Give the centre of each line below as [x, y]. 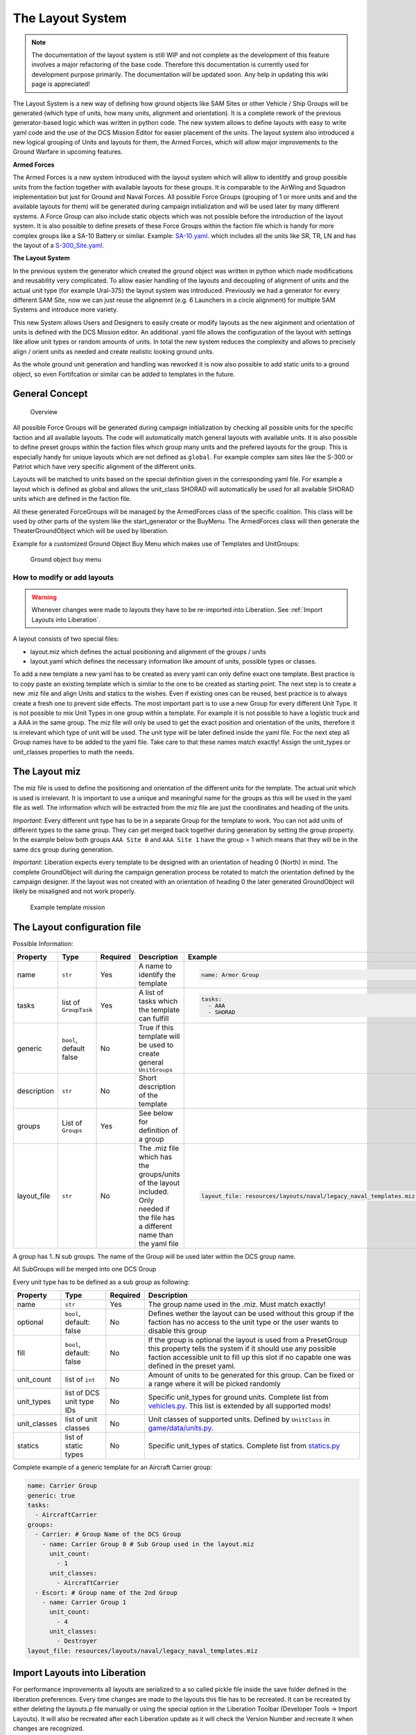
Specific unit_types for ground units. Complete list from [238, 1397]
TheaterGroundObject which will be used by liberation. [91, 531]
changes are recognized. [49, 1728]
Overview [44, 412]
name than [156, 1235]
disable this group [177, 1331]
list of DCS [82, 1393]
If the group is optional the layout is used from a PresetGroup [248, 1340]
